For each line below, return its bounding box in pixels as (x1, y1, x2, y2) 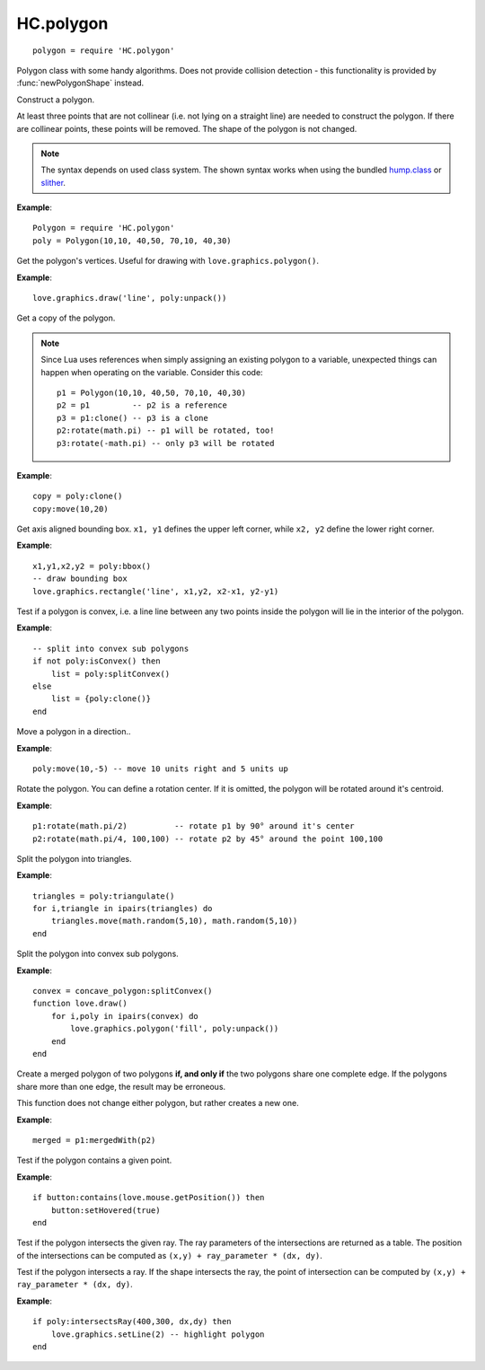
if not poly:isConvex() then (32, 656, 161, 666)
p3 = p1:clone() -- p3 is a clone (57, 413, 208, 423)
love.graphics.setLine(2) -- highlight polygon (50, 1329, 265, 1339)
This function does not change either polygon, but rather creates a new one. (16, 1098, 300, 1109)
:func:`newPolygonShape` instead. (16, 77, 145, 89)
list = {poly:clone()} (50, 694, 152, 704)
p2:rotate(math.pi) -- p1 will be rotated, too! (57, 426, 275, 435)
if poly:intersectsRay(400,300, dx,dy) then (32, 1316, 233, 1327)
